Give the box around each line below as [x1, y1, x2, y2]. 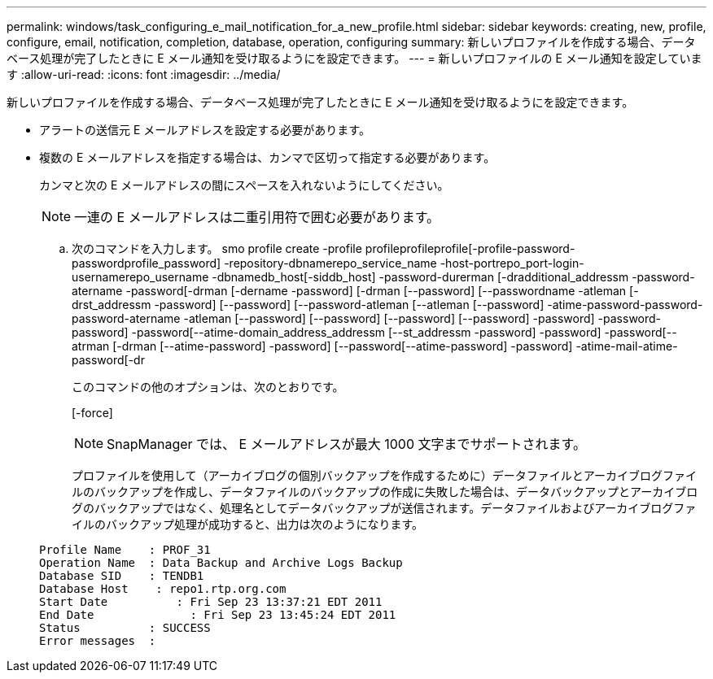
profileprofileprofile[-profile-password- [365, 242, 575, 255]
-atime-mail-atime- [575, 339, 678, 353]
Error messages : [39, 634, 156, 647]
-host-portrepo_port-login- [440, 256, 584, 270]
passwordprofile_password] [72, 256, 221, 270]
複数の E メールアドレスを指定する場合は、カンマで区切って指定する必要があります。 [39, 150, 496, 164]
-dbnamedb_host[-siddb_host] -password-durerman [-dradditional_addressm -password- [212, 270, 695, 284]
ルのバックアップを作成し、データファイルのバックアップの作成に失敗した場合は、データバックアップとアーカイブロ [72, 485, 698, 498]
